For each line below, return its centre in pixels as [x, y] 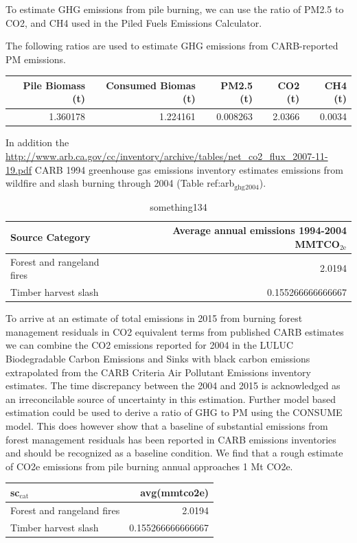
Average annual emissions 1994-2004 [260, 230]
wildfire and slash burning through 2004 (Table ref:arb [120, 183]
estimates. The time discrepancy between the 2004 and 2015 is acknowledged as [173, 385]
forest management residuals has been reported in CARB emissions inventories [171, 439]
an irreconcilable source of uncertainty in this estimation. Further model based [171, 398]
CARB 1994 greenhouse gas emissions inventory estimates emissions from [189, 169]
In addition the [37, 142]
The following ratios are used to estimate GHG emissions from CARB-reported [172, 46]
